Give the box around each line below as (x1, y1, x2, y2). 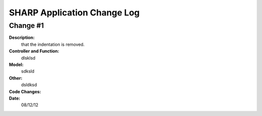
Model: (9, 62, 24, 67)
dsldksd (21, 82, 37, 88)
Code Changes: (9, 89, 41, 94)
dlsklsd (21, 55, 36, 61)
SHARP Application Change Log (9, 7, 140, 18)
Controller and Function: (9, 48, 59, 54)
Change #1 (9, 21, 44, 30)
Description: (9, 35, 35, 40)
